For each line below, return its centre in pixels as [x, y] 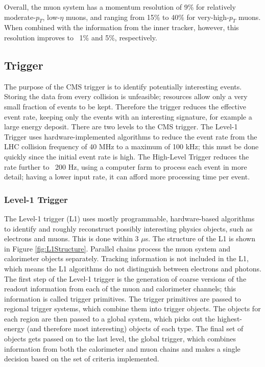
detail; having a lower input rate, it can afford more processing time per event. [127, 177]
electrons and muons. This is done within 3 [71, 238]
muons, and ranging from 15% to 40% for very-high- [147, 17]
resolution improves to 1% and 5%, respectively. [81, 37]
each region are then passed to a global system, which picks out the [110, 318]
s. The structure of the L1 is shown [200, 238]
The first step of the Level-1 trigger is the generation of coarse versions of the [125, 278]
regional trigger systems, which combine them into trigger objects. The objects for [132, 308]
